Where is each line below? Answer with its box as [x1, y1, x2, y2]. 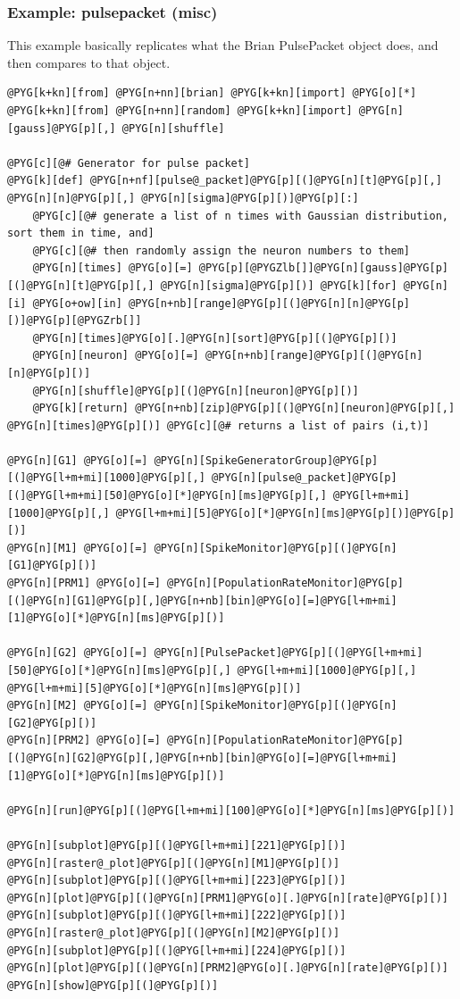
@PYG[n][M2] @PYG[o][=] [7, 699, 148, 712]
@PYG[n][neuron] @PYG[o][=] [32, 349, 199, 362]
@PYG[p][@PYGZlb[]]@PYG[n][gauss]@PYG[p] [198, 262, 448, 275]
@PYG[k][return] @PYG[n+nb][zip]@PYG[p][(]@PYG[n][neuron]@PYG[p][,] [32, 402, 456, 415]
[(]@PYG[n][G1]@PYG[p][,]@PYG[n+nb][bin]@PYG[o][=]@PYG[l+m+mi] [7, 594, 397, 607]
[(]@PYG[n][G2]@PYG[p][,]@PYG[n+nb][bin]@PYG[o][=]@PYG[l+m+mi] [7, 751, 397, 764]
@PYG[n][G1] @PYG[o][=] [7, 454, 148, 467]
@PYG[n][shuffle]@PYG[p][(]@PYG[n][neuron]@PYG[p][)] [32, 384, 359, 397]
